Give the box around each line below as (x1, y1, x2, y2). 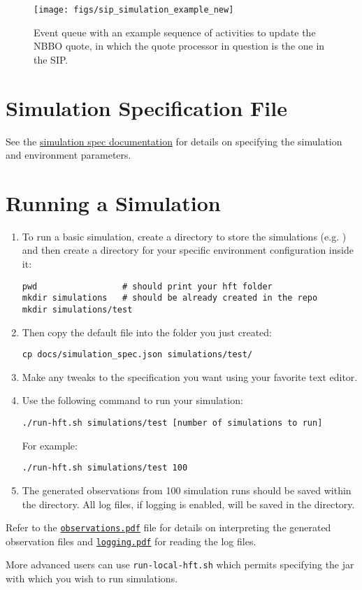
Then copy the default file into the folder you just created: (22, 324, 272, 339)
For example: (22, 438, 78, 452)
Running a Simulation (6, 188, 221, 217)
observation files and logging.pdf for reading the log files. (6, 533, 256, 548)
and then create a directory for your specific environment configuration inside (22, 243, 354, 257)
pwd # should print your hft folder (22, 281, 273, 292)
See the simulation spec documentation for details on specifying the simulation (6, 134, 342, 148)
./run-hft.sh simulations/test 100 (22, 463, 188, 473)
